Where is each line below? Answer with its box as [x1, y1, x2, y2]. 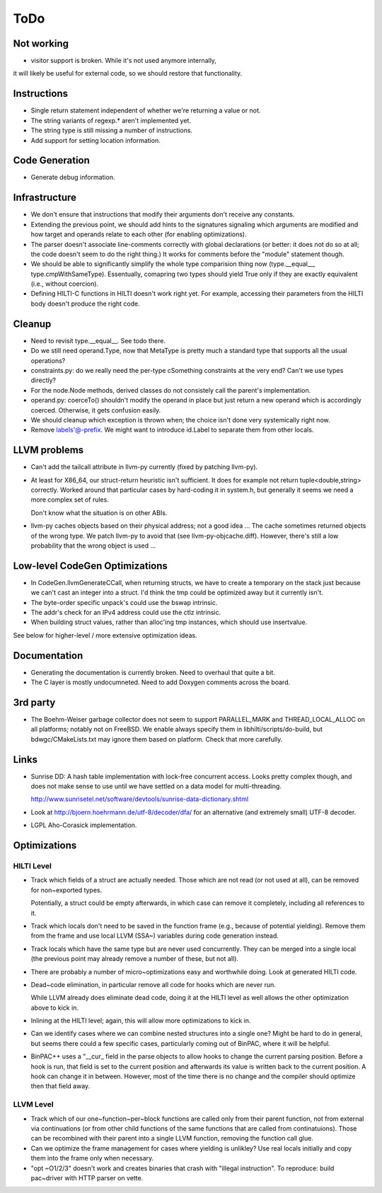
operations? [30, 356, 66, 364]
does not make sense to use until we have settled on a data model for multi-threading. [30, 782, 282, 790]
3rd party [13, 696, 56, 708]
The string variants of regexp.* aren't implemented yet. [30, 116, 191, 125]
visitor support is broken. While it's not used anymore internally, [30, 57, 217, 65]
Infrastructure [13, 192, 77, 204]
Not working [13, 38, 69, 50]
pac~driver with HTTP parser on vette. [30, 1173, 144, 1182]
